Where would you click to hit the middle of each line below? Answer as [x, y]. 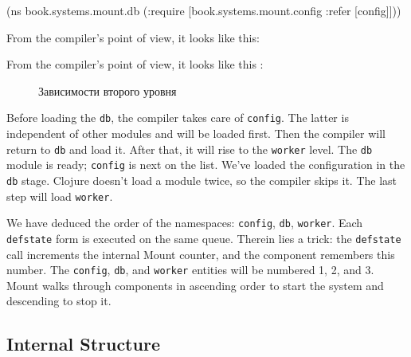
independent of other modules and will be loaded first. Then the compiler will [196, 133]
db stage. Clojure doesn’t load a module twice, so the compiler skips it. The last [202, 180]
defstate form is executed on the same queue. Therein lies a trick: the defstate [204, 238]
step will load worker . [60, 196]
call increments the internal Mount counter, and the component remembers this [201, 254]
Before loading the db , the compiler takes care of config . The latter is [178, 118]
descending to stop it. [59, 301]
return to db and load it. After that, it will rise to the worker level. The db [190, 149]
